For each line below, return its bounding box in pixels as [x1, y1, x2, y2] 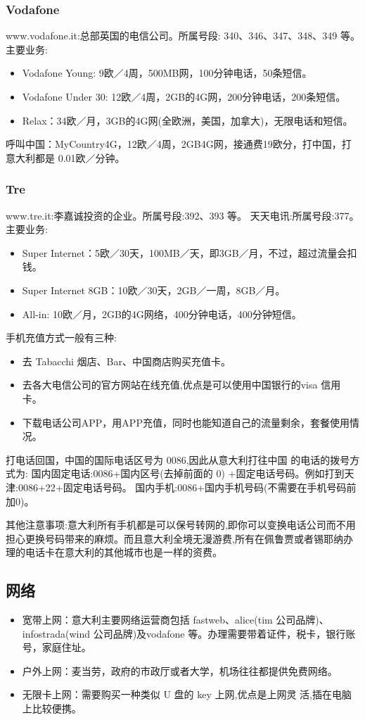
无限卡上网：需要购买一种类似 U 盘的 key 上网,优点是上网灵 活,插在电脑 [22, 687, 352, 702]
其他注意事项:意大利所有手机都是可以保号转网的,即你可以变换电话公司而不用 [6, 517, 356, 532]
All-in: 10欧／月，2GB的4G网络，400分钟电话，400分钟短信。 [22, 306, 302, 321]
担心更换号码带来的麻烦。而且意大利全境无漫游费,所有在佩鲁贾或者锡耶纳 [6, 531, 343, 545]
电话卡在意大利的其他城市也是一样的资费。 [25, 545, 222, 560]
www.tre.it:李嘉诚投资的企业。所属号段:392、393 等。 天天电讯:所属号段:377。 [6, 208, 359, 222]
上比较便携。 [22, 701, 82, 716]
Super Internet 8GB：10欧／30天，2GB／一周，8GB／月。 [22, 282, 286, 297]
